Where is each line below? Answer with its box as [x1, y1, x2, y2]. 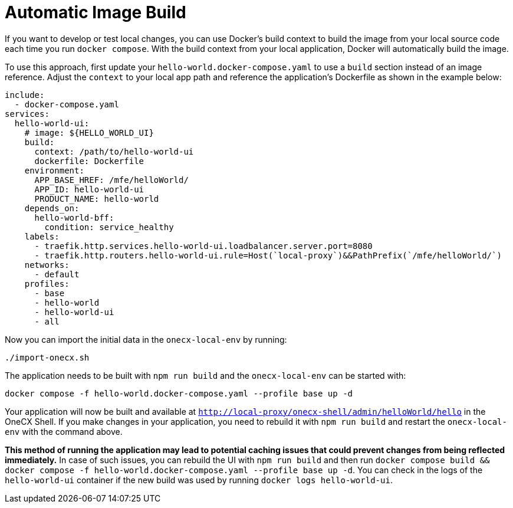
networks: [24, 260, 70, 270]
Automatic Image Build [5, 2, 186, 22]
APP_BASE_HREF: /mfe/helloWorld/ [34, 175, 189, 185]
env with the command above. [5, 426, 123, 437]
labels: [24, 231, 60, 241]
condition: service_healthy [44, 222, 174, 232]
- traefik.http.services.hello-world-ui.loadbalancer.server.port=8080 [34, 241, 373, 251]
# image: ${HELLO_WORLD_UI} [24, 127, 154, 137]
